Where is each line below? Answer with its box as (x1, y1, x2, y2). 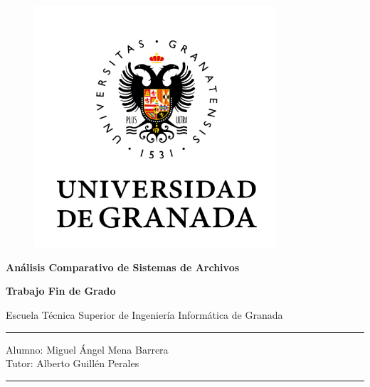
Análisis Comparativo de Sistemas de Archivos (6, 259, 240, 274)
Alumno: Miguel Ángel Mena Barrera (6, 342, 169, 356)
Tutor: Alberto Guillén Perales (6, 356, 139, 371)
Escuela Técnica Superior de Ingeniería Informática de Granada (6, 307, 283, 322)
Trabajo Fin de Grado (6, 283, 116, 298)
